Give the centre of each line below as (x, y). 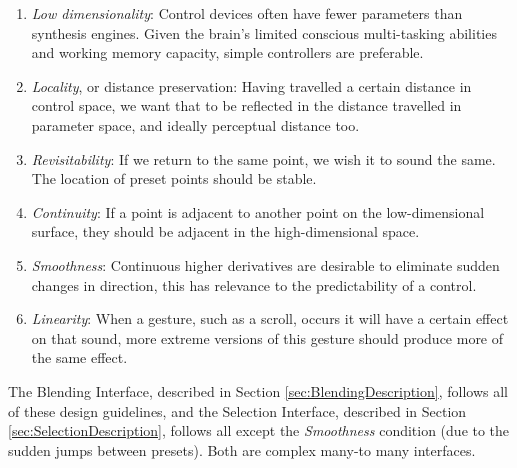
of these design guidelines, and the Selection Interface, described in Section (237, 410)
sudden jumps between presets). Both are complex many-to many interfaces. (242, 449)
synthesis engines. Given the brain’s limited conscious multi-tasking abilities (264, 32)
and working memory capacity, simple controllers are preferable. (227, 52)
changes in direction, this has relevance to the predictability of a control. (254, 284)
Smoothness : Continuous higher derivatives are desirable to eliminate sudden (265, 264)
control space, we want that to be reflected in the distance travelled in (246, 105)
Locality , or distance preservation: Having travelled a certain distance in (251, 85)
